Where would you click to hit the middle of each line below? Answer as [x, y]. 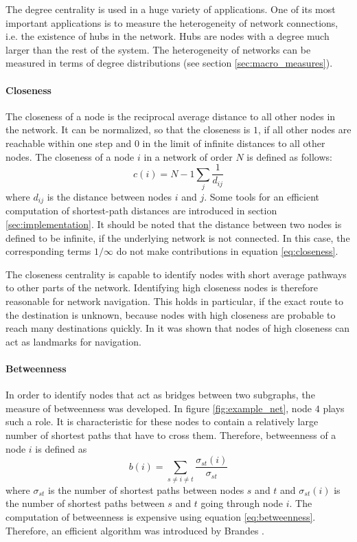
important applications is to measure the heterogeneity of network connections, [172, 22]
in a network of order [188, 156]
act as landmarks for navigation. [73, 341]
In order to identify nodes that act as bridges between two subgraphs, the [160, 395]
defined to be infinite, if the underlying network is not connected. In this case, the [178, 237]
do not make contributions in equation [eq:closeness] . [227, 251]
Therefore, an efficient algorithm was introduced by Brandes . [135, 530]
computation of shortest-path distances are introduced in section [141, 211]
